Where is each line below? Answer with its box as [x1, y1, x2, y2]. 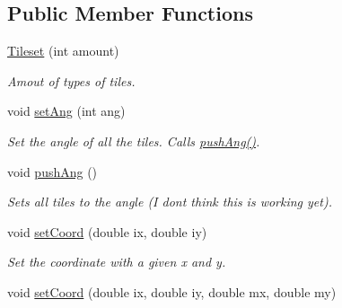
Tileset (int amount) [7, 41, 119, 60]
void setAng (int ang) [7, 101, 126, 120]
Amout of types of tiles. [7, 71, 136, 90]
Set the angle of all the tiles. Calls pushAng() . [7, 131, 260, 150]
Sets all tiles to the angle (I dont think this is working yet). [7, 192, 332, 211]
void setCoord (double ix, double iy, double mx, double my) [7, 282, 337, 301]
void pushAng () [7, 162, 98, 180]
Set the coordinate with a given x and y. [7, 252, 226, 271]
